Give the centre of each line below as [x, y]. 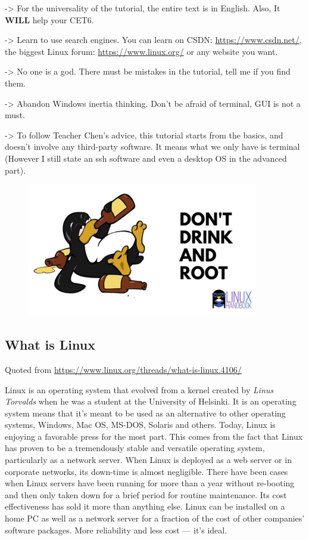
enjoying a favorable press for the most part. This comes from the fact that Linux [154, 436]
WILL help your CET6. [49, 19]
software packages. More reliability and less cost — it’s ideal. [116, 530]
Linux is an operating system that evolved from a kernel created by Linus [139, 389]
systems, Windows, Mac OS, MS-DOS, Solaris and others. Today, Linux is [140, 425]
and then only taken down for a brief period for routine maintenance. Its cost [146, 494]
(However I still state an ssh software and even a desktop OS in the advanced [146, 158]
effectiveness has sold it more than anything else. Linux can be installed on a [145, 506]
